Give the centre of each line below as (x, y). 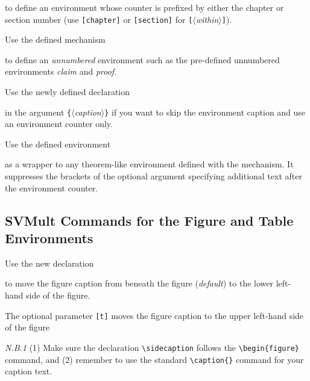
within (207, 19)
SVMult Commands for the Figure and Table (149, 220)
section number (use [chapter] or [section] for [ (99, 19)
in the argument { (38, 112)
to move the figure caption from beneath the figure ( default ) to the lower (139, 283)
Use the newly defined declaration (68, 92)
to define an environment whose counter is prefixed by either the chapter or (144, 7)
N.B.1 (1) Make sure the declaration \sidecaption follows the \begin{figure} (152, 347)
